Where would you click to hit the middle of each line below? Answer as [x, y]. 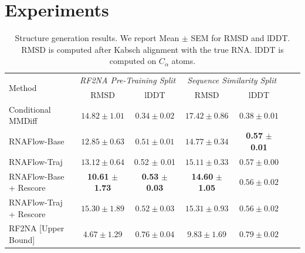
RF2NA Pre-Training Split [128, 80]
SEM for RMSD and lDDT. [240, 38]
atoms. [184, 61]
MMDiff [23, 121]
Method [23, 87]
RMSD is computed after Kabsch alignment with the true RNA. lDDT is [152, 49]
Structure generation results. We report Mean [97, 38]
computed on [133, 61]
